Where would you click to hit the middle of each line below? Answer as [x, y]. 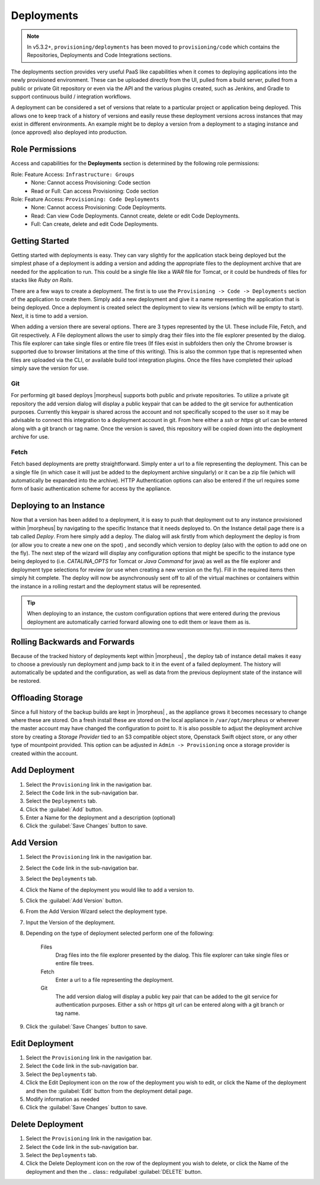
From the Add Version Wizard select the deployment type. [97, 911]
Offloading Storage [47, 697]
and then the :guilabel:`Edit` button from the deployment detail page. [109, 1091]
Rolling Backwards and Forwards [73, 642]
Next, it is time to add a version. [49, 316]
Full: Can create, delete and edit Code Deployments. [95, 224]
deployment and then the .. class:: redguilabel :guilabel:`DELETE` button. [114, 1171]
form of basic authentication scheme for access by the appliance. [91, 488]
